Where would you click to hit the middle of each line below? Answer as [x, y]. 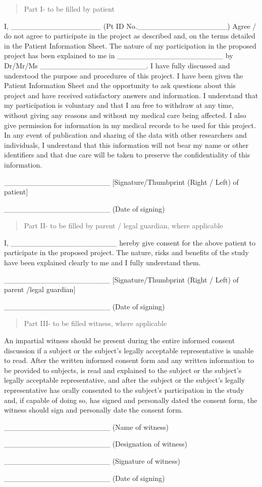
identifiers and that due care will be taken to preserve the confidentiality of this [127, 155]
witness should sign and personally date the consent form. [94, 410]
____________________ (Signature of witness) [92, 460]
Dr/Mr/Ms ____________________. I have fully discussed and [117, 65]
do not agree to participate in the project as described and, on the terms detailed [130, 36]
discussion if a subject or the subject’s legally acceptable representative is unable [129, 350]
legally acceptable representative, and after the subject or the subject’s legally [125, 380]
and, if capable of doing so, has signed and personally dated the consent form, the [131, 400]
